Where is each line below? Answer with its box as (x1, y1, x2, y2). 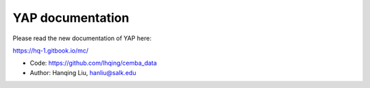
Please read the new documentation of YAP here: (12, 34, 152, 42)
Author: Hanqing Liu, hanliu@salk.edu (29, 68, 136, 76)
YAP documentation (12, 10, 129, 25)
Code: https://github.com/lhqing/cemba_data (29, 59, 158, 68)
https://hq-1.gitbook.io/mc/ (12, 46, 89, 55)
